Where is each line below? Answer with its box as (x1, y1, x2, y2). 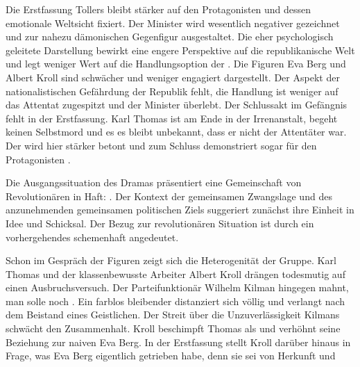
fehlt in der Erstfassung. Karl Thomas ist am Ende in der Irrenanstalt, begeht (6, 111, 338, 125)
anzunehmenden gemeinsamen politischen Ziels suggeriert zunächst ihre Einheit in (6, 202, 354, 217)
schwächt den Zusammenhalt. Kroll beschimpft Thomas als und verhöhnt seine (6, 321, 341, 336)
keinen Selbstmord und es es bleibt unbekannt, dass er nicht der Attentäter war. (6, 124, 347, 139)
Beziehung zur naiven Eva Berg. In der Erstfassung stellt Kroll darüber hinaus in (6, 334, 351, 349)
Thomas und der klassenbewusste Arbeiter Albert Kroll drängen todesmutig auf (6, 266, 345, 281)
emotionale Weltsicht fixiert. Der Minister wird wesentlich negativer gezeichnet (6, 15, 340, 30)
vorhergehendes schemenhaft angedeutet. (6, 229, 179, 244)
